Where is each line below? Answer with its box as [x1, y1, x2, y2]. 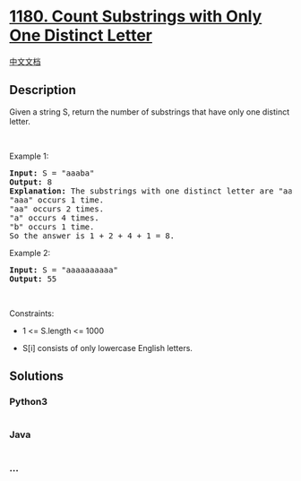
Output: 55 [9, 273, 57, 284]
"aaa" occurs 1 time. [9, 194, 105, 205]
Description [9, 82, 76, 98]
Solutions [9, 369, 64, 384]
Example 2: [9, 247, 51, 258]
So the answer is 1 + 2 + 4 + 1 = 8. [9, 230, 176, 241]
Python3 [9, 396, 47, 408]
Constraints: [9, 307, 55, 319]
